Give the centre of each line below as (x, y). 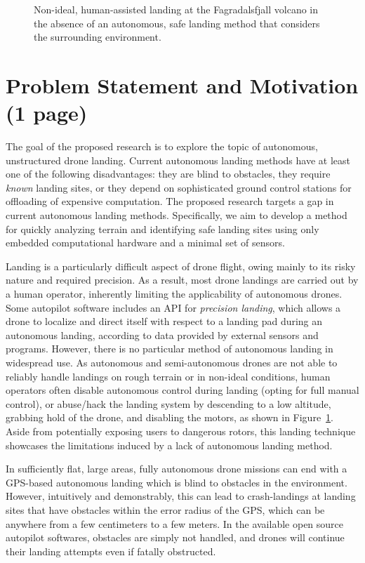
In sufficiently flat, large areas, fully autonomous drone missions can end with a (177, 469)
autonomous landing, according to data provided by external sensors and (162, 335)
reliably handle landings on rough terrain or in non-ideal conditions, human (168, 376)
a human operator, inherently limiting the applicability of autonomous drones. (174, 294)
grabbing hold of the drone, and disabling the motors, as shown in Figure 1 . (170, 417)
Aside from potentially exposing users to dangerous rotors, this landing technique (181, 431)
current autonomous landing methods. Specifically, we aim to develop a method (177, 215)
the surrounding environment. (98, 37)
